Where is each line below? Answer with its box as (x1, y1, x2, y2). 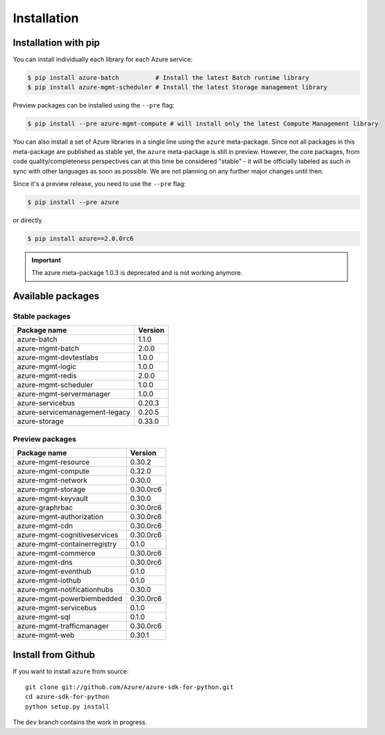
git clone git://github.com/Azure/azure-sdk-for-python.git (25, 684, 234, 691)
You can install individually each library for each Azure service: (12, 56, 193, 64)
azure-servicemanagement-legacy (17, 407, 131, 417)
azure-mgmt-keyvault (17, 493, 88, 503)
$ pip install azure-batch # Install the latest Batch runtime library (27, 74, 309, 82)
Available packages (12, 290, 100, 302)
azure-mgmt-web (17, 630, 75, 640)
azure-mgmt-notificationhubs (17, 585, 114, 595)
